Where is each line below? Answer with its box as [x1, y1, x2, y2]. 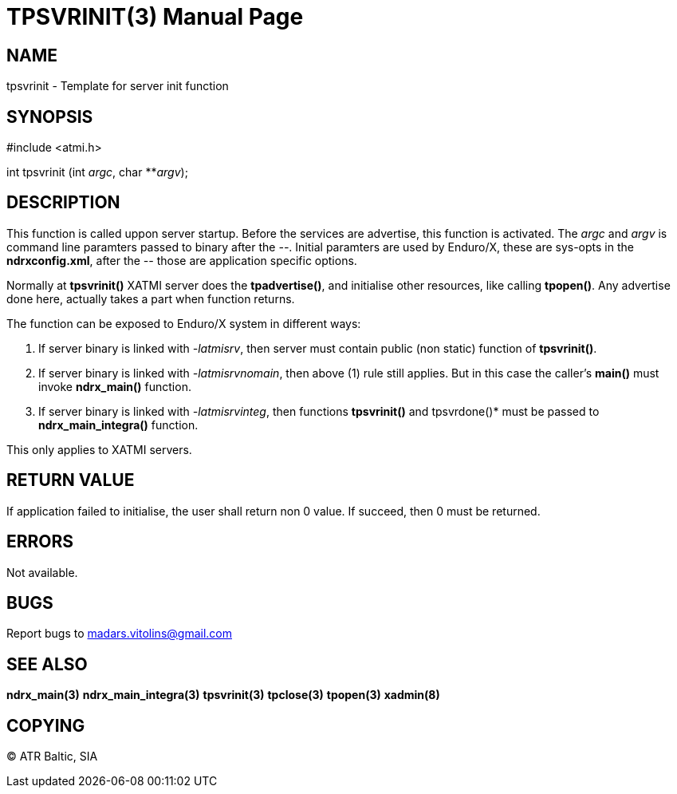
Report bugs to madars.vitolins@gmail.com [6, 626, 232, 641]
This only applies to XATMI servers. [6, 442, 192, 456]
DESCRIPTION [6, 192, 120, 213]
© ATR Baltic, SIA [6, 749, 98, 764]
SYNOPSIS [6, 106, 93, 127]
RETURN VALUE [6, 470, 135, 491]
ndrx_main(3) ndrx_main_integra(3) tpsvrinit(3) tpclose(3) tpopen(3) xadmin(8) [6, 688, 440, 702]
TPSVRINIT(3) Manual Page [6, 3, 304, 30]
